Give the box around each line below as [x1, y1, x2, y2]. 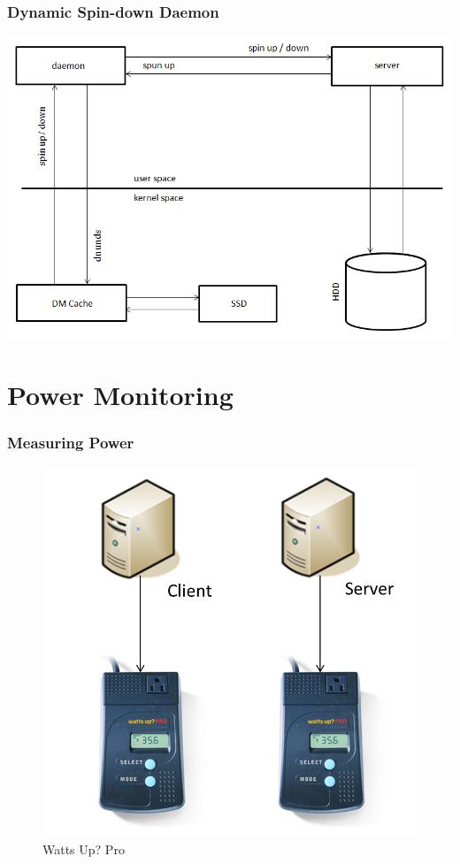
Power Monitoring [7, 376, 234, 412]
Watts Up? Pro [42, 839, 125, 858]
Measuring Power [7, 431, 134, 453]
